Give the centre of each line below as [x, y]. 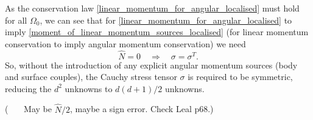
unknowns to [89, 88]
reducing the [28, 88]
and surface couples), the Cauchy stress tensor [91, 77]
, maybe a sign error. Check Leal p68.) [142, 109]
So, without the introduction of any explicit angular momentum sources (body [151, 65]
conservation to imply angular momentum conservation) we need [125, 43]
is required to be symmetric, [240, 77]
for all [16, 20]
